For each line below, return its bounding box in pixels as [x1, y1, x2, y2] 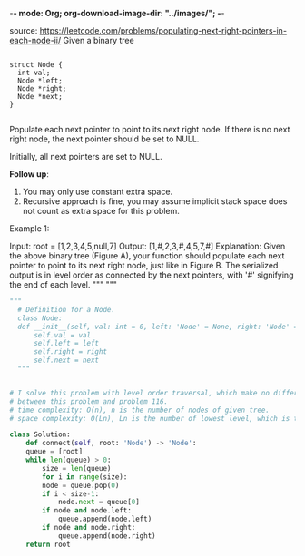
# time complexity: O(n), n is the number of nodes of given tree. [9, 405, 271, 415]
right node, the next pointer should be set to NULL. [9, 133, 200, 144]
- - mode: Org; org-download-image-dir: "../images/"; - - [9, 8, 225, 18]
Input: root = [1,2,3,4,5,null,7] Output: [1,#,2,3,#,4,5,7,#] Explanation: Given [9, 240, 286, 251]
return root [25, 540, 71, 549]
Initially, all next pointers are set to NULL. [9, 151, 162, 161]
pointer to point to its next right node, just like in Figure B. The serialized [9, 260, 279, 270]
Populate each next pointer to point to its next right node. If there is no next [9, 124, 290, 134]
